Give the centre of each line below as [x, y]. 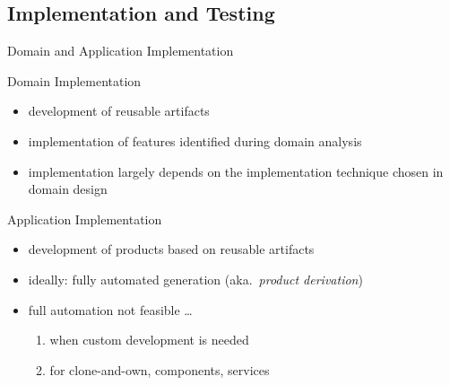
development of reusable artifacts [119, 111]
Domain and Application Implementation [121, 51]
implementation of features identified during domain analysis [195, 140]
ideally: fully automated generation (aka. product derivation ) [195, 279]
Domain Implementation [74, 80]
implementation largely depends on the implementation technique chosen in [236, 171]
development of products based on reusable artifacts [171, 249]
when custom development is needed [149, 340]
